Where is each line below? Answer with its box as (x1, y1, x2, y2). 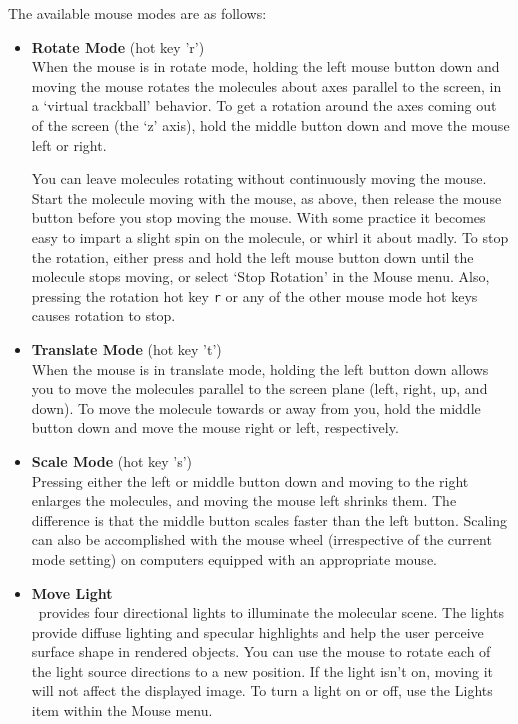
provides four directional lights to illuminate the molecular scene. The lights (38, 602, 504, 623)
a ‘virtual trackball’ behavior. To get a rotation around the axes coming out (31, 95, 497, 116)
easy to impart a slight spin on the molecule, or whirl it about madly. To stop (31, 226, 509, 247)
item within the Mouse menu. (31, 700, 213, 721)
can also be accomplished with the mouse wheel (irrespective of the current (31, 529, 492, 550)
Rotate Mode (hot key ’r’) (31, 36, 205, 57)
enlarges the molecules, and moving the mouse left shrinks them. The (31, 490, 457, 511)
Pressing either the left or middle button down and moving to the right (31, 470, 469, 491)
